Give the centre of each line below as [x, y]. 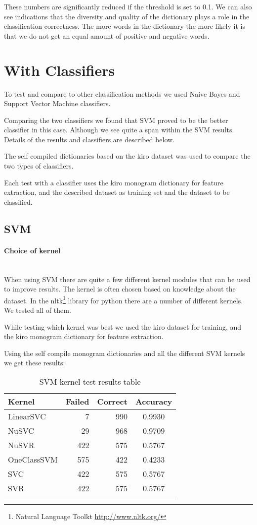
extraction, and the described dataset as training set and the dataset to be [117, 192]
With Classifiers [60, 70]
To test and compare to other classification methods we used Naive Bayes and [122, 93]
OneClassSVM [33, 460]
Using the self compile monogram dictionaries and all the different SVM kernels [125, 353]
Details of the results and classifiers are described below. [89, 139]
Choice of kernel [32, 250]
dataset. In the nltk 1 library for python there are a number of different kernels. [124, 299]
